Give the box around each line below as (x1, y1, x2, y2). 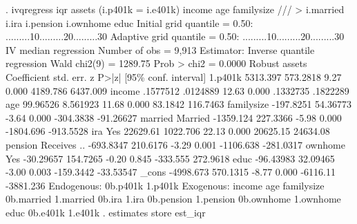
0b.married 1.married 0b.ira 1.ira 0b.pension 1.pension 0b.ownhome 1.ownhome (6, 192, 341, 206)
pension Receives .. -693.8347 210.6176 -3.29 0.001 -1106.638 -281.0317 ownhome (6, 137, 345, 151)
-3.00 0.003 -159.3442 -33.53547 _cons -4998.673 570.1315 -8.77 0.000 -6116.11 (6, 165, 336, 179)
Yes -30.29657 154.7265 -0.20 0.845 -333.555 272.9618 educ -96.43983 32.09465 (6, 151, 335, 165)
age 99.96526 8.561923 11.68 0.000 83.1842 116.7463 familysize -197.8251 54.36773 (6, 97, 351, 111)
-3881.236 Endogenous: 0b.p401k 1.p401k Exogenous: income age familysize (6, 178, 325, 192)
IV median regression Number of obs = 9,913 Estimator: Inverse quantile (6, 42, 315, 57)
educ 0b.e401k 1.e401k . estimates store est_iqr (6, 205, 206, 219)
